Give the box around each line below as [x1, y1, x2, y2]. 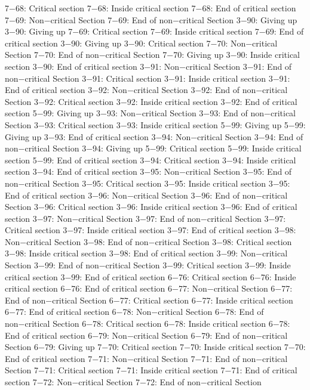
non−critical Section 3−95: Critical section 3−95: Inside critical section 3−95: [5, 177, 290, 189]
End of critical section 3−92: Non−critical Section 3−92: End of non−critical [5, 83, 288, 96]
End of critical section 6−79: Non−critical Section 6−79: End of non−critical [5, 329, 288, 341]
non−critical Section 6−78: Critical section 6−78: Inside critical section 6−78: [5, 317, 290, 330]
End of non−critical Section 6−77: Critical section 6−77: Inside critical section [5, 293, 293, 306]
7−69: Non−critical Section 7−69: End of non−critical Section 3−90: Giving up [5, 13, 297, 26]
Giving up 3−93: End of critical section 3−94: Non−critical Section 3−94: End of [5, 130, 303, 143]
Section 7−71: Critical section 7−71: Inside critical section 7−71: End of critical [5, 364, 297, 376]
